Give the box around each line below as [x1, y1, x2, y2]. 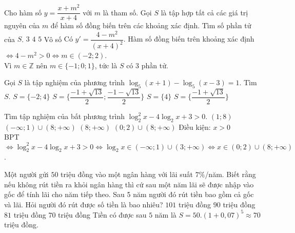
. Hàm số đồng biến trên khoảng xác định [123, 33, 254, 44]
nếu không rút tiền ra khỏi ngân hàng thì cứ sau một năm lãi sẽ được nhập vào [4, 179, 254, 189]
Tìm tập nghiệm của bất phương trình [4, 111, 125, 122]
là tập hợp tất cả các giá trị [161, 7, 248, 17]
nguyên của [4, 20, 40, 31]
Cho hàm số [4, 7, 42, 17]
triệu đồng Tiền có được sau [58, 209, 147, 220]
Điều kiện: [179, 121, 211, 132]
